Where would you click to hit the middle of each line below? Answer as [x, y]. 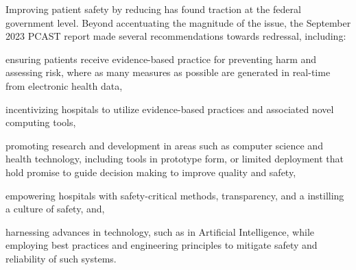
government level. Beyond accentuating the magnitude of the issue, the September [178, 22]
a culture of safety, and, [55, 209]
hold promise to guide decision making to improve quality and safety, [151, 172]
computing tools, [41, 122]
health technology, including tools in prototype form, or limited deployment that [175, 159]
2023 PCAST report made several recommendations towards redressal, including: [176, 36]
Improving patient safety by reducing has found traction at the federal [153, 9]
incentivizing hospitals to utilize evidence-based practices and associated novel [170, 109]
